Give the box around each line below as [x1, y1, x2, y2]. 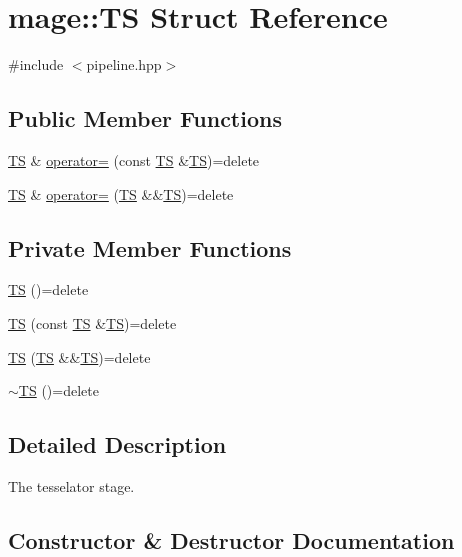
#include [8, 54, 64, 75]
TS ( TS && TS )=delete [8, 346, 151, 367]
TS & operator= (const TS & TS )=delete [8, 149, 260, 170]
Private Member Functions [8, 232, 292, 263]
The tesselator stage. [8, 475, 135, 496]
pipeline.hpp [86, 54, 162, 75]
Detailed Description [8, 429, 227, 460]
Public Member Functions [8, 103, 282, 134]
